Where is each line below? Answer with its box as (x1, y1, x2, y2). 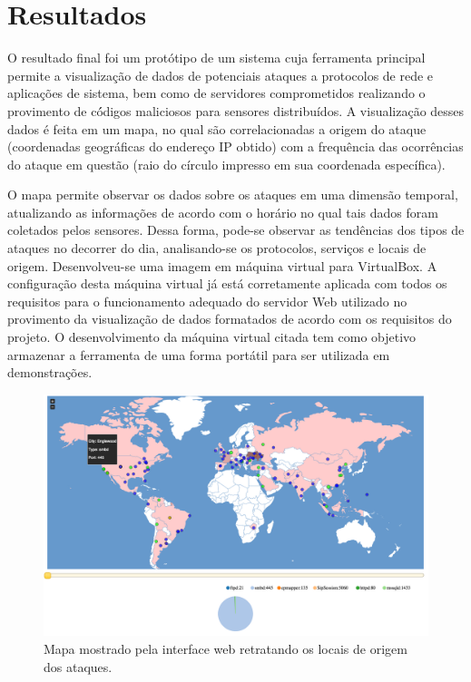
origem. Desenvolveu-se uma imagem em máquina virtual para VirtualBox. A (7, 256, 437, 275)
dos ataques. (44, 657, 113, 676)
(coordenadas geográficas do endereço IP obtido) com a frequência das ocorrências (7, 137, 464, 156)
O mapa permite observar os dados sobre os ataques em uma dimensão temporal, (7, 185, 458, 204)
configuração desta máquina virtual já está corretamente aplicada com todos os (7, 274, 447, 293)
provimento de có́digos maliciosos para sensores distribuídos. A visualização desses (7, 101, 465, 120)
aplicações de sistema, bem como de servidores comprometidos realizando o (7, 83, 426, 102)
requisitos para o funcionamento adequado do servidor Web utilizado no (7, 291, 407, 310)
